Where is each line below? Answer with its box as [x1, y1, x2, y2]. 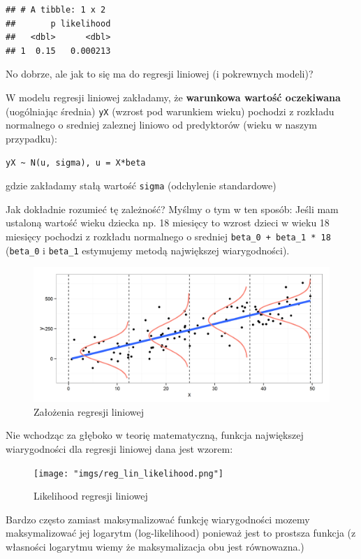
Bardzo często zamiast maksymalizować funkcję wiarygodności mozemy [6, 511, 310, 526]
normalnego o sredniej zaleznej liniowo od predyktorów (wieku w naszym [6, 117, 317, 132]
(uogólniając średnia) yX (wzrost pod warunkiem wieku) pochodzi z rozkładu [6, 103, 334, 118]
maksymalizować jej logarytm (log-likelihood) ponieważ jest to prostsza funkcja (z [6, 525, 356, 540]
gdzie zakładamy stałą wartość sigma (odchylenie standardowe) [6, 178, 277, 193]
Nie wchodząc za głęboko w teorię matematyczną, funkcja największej [6, 428, 304, 442]
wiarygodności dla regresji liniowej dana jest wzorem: [6, 441, 233, 456]
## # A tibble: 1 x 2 [6, 5, 106, 15]
